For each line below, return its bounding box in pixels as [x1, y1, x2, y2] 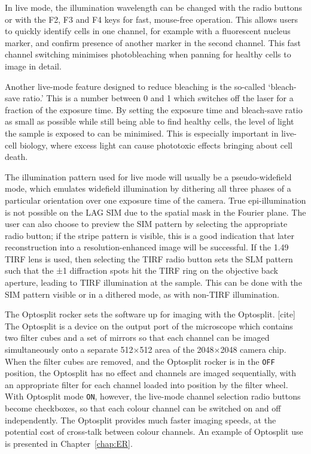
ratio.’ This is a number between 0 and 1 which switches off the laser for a [23, 92, 294, 104]
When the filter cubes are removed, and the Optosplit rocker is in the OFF [5, 355, 275, 367]
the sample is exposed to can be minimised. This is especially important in [5, 126, 279, 139]
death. [5, 150, 28, 163]
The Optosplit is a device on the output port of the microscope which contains [5, 319, 293, 332]
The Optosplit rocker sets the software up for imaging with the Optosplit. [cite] [5, 308, 295, 320]
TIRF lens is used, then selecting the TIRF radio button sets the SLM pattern [5, 252, 293, 265]
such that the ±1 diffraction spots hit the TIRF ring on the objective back [5, 264, 278, 277]
